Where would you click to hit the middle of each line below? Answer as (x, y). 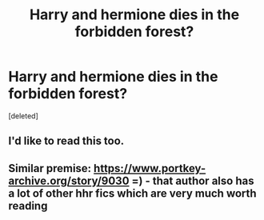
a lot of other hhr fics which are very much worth (133, 193)
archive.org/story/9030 (69, 180)
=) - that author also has (193, 180)
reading (28, 206)
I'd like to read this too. (66, 141)
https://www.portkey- (150, 168)
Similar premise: (50, 168)
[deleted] (23, 116)
